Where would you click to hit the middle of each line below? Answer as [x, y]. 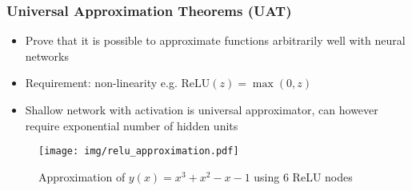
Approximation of [82, 176]
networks [47, 56]
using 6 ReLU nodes [303, 176]
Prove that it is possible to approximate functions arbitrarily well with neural [215, 40]
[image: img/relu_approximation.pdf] [139, 151]
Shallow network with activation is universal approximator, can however [202, 109]
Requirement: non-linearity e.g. [101, 83]
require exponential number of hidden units [132, 125]
